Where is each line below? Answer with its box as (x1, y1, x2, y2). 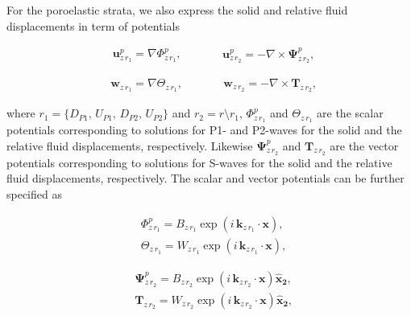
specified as (6, 186, 62, 202)
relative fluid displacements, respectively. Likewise (6, 137, 253, 154)
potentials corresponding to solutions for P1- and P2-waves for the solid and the (6, 121, 402, 138)
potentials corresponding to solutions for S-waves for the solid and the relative (6, 154, 392, 170)
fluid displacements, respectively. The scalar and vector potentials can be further (6, 170, 405, 187)
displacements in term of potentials (6, 17, 180, 34)
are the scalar (317, 105, 384, 121)
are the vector (330, 137, 399, 154)
